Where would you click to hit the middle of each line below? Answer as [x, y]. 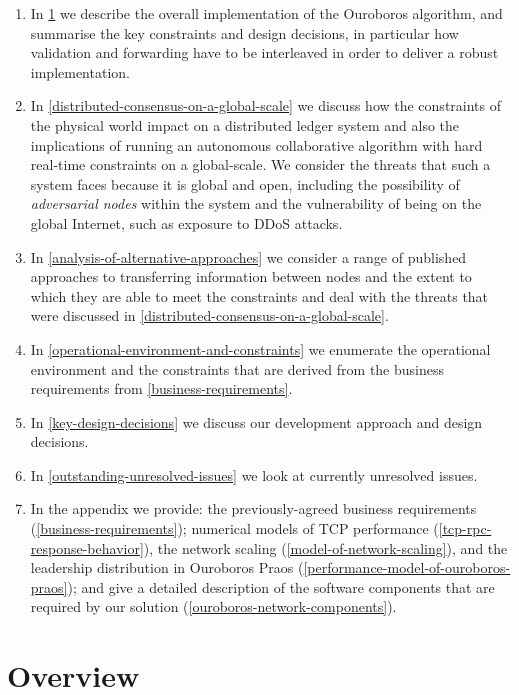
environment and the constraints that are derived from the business [237, 368]
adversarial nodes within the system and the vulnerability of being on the [256, 203]
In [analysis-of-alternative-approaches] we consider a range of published [248, 256]
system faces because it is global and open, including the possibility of [245, 183]
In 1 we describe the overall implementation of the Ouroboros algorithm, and [266, 13]
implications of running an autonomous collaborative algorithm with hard [256, 144]
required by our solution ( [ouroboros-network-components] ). [213, 606]
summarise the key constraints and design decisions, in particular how [244, 32]
